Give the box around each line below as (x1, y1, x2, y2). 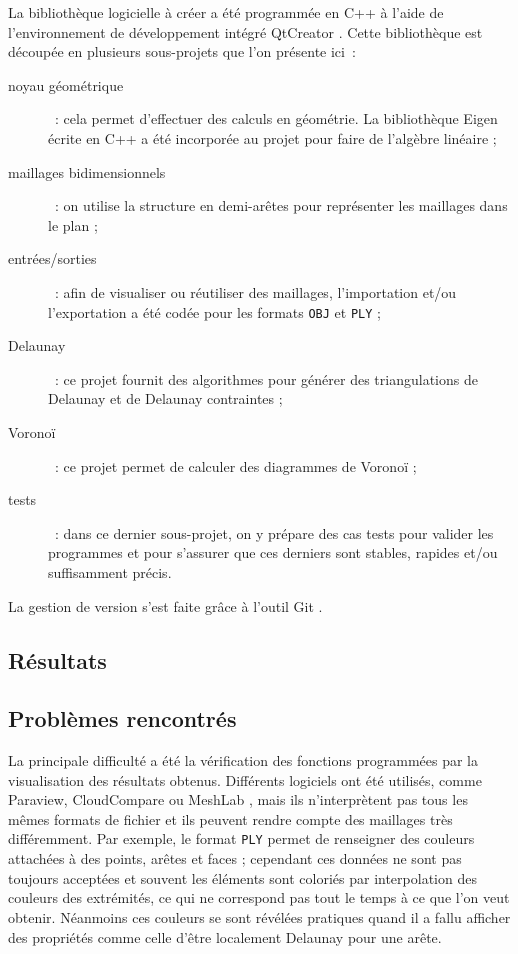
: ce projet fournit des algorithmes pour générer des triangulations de (54, 368, 478, 389)
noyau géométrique (8, 74, 124, 95)
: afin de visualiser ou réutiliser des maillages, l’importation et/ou (54, 281, 457, 302)
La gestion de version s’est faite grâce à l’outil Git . (8, 595, 323, 616)
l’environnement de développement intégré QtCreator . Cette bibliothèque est (8, 21, 483, 42)
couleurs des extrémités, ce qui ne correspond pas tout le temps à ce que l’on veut (8, 887, 510, 908)
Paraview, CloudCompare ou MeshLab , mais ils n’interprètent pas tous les (8, 789, 468, 810)
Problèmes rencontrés (8, 703, 237, 734)
